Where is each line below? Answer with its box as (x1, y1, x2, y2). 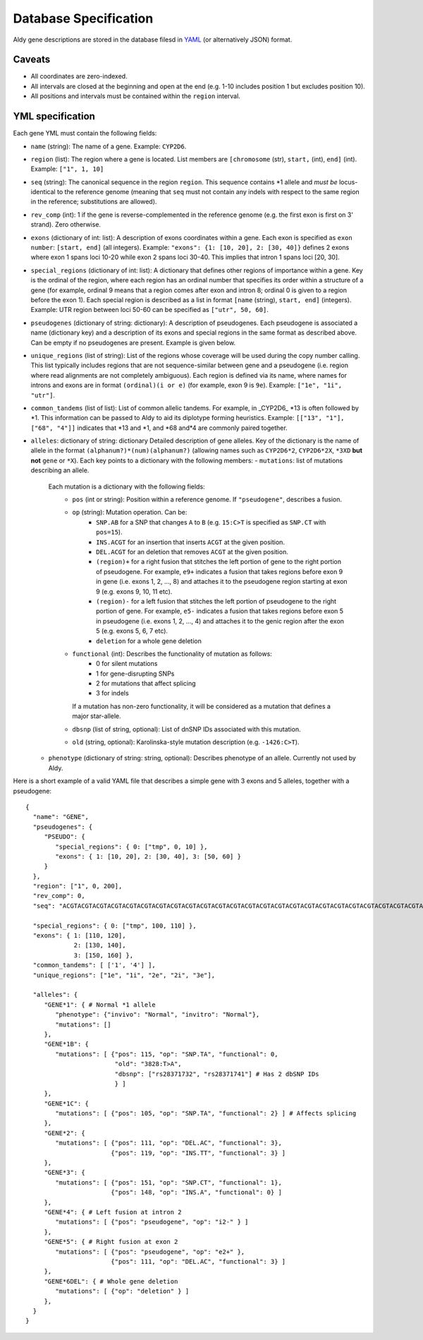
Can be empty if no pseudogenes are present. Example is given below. (30, 338, 236, 347)
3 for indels (96, 689, 130, 698)
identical (30, 188, 56, 196)
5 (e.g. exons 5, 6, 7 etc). (96, 627, 168, 635)
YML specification (13, 110, 95, 123)
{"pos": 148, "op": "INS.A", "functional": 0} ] (110, 1188, 282, 1197)
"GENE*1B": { (44, 1040, 90, 1048)
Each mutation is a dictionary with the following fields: (48, 482, 205, 491)
